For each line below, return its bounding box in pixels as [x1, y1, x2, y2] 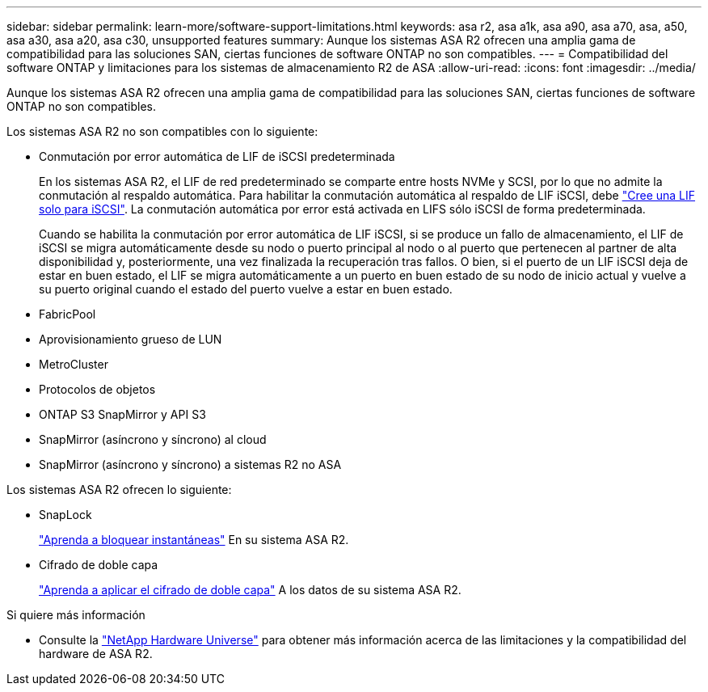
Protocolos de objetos [39, 382, 156, 396]
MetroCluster [39, 357, 108, 371]
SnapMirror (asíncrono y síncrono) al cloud [39, 432, 267, 446]
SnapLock [39, 508, 92, 521]
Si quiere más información [6, 608, 145, 622]
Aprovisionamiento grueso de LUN [39, 332, 222, 346]
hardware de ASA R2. [39, 647, 153, 660]
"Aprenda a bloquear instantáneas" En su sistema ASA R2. [39, 533, 349, 546]
